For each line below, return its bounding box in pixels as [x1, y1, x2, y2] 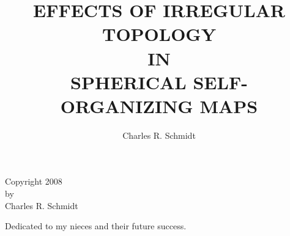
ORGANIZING [60, 93, 193, 118]
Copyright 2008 [5, 175, 62, 188]
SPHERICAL [70, 69, 187, 94]
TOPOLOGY [102, 21, 216, 46]
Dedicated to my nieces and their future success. [5, 219, 187, 232]
